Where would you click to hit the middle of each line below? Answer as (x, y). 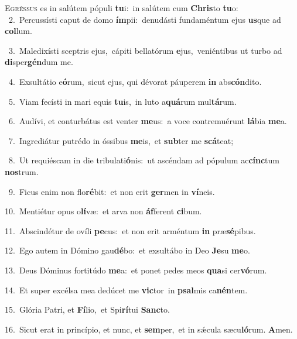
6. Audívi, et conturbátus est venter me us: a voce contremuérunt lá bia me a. (148, 121)
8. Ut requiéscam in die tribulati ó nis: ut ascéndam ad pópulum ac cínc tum (144, 160)
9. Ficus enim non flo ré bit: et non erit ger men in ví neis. (112, 191)
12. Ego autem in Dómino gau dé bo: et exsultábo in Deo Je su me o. (127, 250)
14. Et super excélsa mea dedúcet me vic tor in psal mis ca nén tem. (126, 290)
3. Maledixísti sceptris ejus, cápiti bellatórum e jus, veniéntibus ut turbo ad (145, 50)
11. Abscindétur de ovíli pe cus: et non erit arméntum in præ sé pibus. (130, 230)
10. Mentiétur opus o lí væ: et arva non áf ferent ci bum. (103, 211)
